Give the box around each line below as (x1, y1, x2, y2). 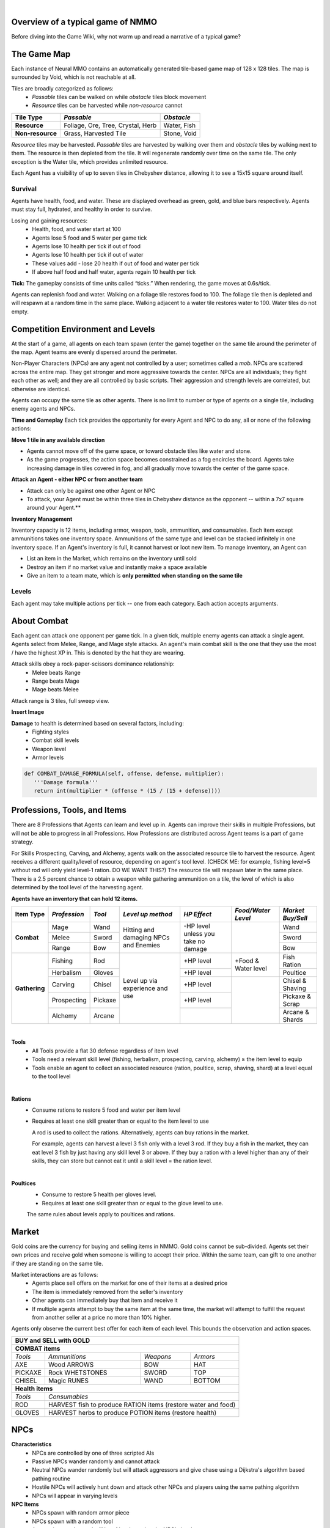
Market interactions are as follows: (11, 1271, 98, 1279)
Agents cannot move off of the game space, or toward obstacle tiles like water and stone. (26, 447, 252, 455)
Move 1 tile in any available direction (11, 436, 105, 443)
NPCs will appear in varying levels (32, 1492, 118, 1499)
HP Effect (183, 909, 212, 918)
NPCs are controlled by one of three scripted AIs (32, 1449, 155, 1456)
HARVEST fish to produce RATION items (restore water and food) (48, 1400, 236, 1409)
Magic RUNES (48, 1376, 89, 1384)
